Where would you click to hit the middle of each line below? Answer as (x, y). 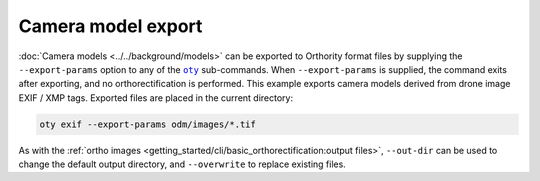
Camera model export (110, 26)
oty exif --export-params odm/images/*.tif (148, 124)
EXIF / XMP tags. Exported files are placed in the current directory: (156, 97)
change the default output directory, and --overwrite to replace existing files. (182, 164)
